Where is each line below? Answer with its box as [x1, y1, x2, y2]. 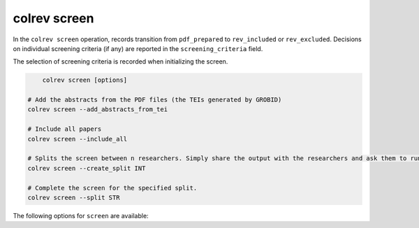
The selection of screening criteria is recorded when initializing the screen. [13, 57, 228, 66]
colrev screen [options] [42, 76, 128, 84]
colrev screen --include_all [27, 135, 128, 143]
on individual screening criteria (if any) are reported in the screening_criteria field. [13, 44, 263, 52]
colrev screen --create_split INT [27, 164, 146, 172]
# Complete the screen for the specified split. [27, 184, 198, 192]
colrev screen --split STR [27, 194, 120, 201]
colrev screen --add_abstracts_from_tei [27, 106, 168, 113]
